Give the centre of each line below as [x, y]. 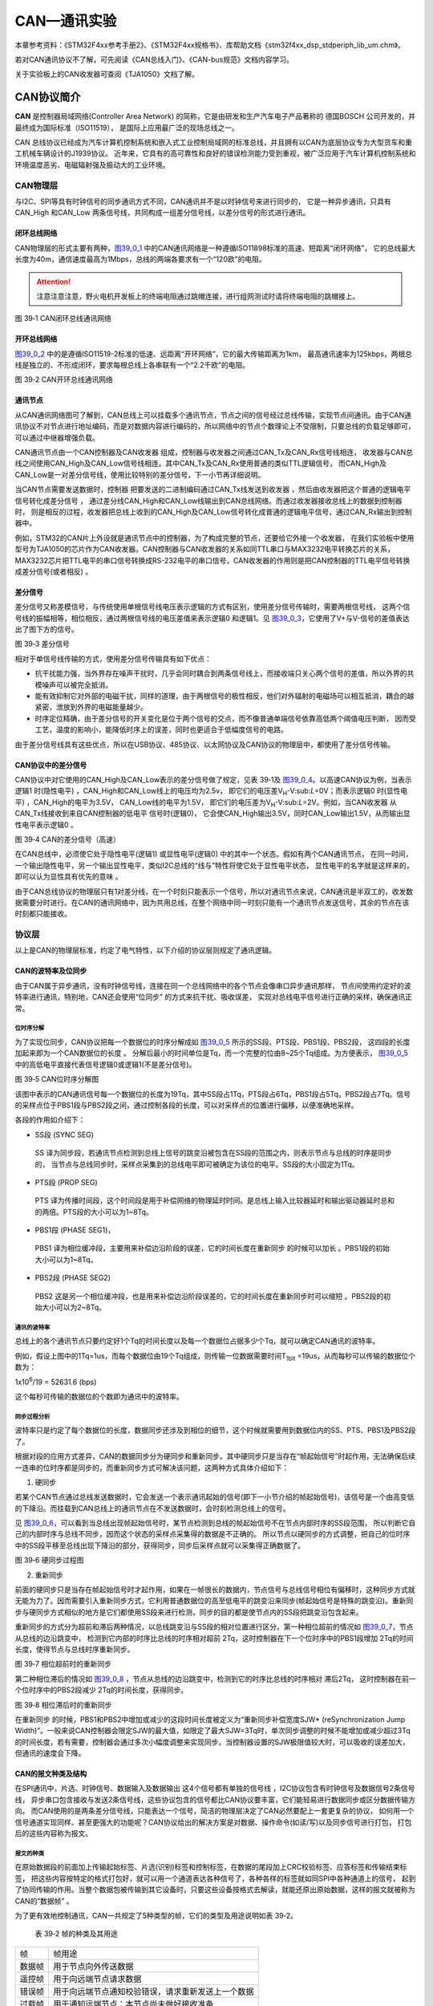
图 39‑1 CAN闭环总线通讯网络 [63, 319]
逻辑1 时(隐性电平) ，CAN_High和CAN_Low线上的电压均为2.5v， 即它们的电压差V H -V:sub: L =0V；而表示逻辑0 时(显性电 [211, 792]
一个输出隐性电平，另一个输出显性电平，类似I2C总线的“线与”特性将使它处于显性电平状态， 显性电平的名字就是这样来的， [214, 865]
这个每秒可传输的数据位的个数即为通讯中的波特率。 [99, 1396]
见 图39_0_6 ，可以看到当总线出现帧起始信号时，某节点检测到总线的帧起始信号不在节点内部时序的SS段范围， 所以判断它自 [215, 1523]
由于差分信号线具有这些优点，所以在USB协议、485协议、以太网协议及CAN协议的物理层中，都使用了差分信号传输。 [204, 744]
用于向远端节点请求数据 [97, 1979]
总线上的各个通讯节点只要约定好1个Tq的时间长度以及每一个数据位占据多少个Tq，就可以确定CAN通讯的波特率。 [197, 1341]
